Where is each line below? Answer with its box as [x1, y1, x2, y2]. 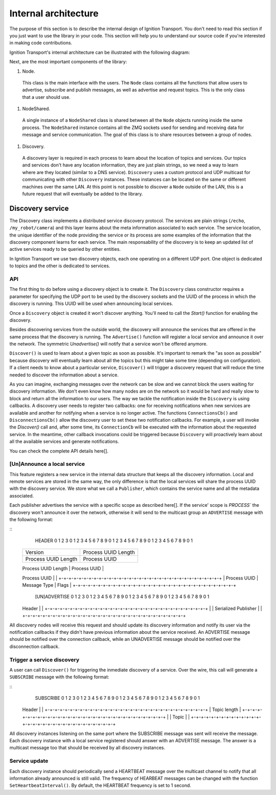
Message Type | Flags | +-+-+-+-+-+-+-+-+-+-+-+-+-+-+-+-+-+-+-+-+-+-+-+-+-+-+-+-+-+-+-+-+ [22, 582, 237, 588]
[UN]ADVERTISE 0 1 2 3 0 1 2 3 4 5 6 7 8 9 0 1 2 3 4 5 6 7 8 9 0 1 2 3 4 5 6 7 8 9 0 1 [35, 594, 210, 600]
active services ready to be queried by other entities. [9, 246, 121, 252]
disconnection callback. [9, 643, 60, 650]
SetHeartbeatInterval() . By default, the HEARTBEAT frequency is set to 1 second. [9, 782, 192, 788]
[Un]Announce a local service [9, 461, 85, 468]
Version [25, 549, 44, 556]
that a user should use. [22, 94, 71, 100]
